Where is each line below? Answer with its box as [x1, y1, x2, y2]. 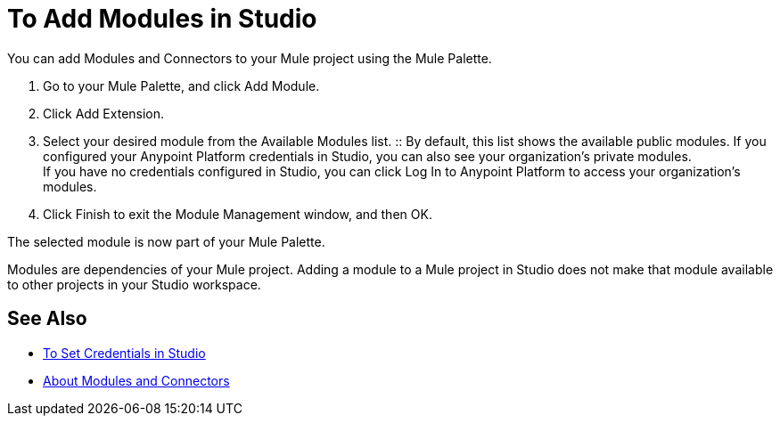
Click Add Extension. [43, 105, 165, 121]
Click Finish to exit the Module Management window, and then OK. [43, 206, 432, 222]
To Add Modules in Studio [7, 4, 317, 34]
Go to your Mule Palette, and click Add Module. [43, 77, 320, 94]
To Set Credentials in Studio [43, 345, 206, 361]
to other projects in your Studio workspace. [7, 276, 261, 292]
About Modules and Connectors [43, 372, 230, 388]
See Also [7, 307, 87, 330]
